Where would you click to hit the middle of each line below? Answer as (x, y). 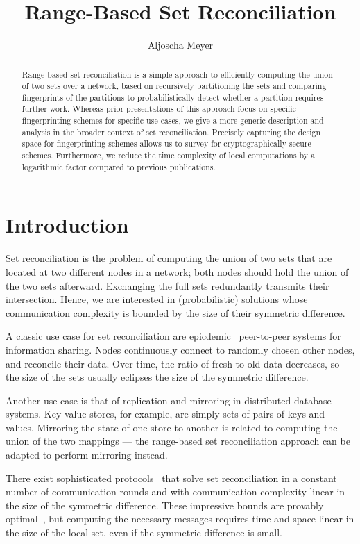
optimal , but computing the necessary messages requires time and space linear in (180, 519)
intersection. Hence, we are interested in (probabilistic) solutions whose (157, 299)
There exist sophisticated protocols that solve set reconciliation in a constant (171, 478)
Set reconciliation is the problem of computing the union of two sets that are (169, 258)
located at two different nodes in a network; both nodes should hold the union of (177, 271)
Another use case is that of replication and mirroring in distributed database (169, 400)
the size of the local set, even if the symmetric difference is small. (144, 533)
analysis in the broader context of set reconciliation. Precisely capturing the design (171, 132)
